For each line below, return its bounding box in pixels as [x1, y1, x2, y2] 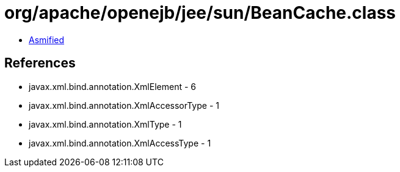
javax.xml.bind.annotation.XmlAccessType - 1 [29, 137, 211, 148]
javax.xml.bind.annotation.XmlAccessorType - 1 [29, 100, 219, 111]
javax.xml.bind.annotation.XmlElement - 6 [29, 81, 196, 92]
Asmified [29, 34, 65, 45]
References [4, 55, 76, 71]
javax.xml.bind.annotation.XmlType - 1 [29, 119, 182, 129]
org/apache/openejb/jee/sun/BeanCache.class [4, 2, 396, 23]
